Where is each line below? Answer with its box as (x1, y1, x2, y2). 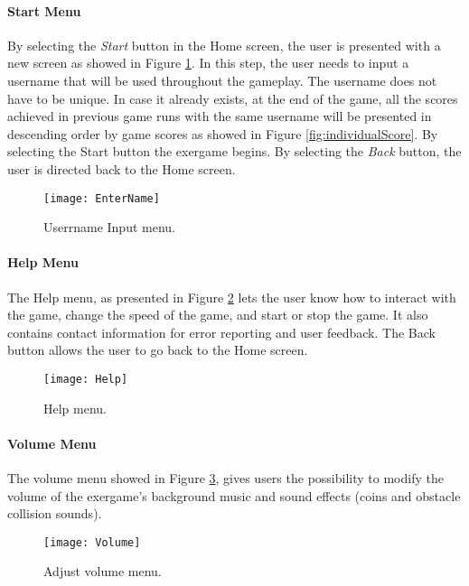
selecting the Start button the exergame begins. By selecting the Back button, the (7, 142, 462, 161)
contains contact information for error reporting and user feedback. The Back (7, 322, 436, 341)
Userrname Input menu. (43, 218, 175, 237)
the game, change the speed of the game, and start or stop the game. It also (7, 305, 428, 324)
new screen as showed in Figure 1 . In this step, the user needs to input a (7, 53, 409, 72)
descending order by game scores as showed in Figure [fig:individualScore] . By (7, 124, 438, 143)
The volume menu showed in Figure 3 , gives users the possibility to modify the (7, 469, 444, 488)
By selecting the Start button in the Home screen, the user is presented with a (7, 35, 441, 54)
